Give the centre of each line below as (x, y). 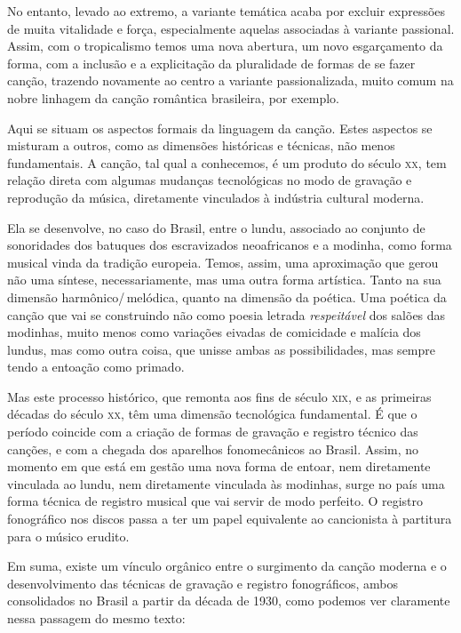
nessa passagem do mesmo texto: (96, 618)
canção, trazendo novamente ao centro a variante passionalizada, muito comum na (230, 80)
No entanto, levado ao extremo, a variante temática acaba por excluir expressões (227, 11)
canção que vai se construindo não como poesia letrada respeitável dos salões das (227, 314)
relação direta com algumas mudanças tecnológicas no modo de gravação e (210, 180)
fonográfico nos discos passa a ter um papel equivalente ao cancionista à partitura (230, 519)
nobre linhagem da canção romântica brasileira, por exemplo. (174, 97)
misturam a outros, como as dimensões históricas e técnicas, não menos (201, 145)
